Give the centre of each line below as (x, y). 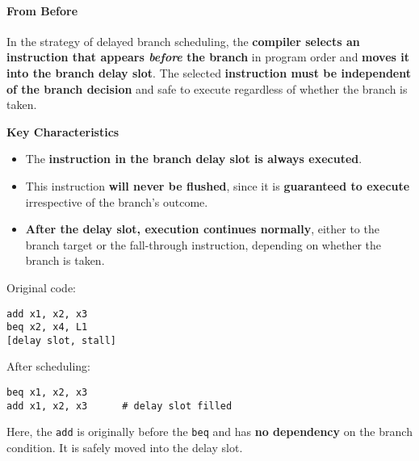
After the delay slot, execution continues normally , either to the (202, 229)
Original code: (42, 287)
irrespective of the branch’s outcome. (117, 201)
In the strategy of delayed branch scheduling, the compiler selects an (183, 41)
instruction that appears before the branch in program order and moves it (208, 57)
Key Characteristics (63, 131)
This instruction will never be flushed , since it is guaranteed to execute (218, 185)
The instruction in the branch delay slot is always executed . (194, 159)
